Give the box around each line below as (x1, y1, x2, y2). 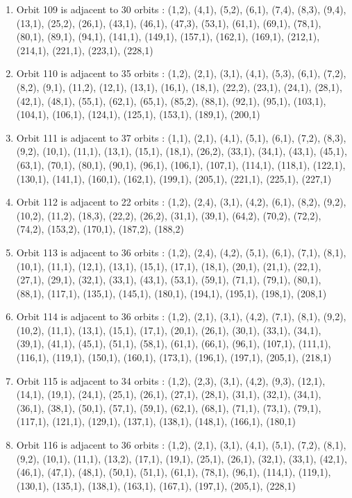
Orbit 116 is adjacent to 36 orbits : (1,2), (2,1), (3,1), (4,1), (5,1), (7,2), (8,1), (16, 438, 346, 452)
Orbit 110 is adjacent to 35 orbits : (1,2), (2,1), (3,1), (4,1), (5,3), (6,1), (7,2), (16, 66, 346, 81)
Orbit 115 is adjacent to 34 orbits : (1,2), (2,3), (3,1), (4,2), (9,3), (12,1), (16, 373, 326, 388)
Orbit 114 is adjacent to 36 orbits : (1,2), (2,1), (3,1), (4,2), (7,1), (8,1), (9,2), (16, 309, 346, 324)
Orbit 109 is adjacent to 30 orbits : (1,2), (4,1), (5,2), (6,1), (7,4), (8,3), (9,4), (16, 2, 346, 16)
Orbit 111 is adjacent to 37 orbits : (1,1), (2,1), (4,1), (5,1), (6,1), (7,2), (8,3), (16, 130, 346, 144)
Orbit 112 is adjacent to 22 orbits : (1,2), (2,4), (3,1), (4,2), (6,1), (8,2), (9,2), (16, 194, 346, 209)
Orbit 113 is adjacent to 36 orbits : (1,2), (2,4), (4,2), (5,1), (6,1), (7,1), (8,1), (16, 244, 346, 259)
